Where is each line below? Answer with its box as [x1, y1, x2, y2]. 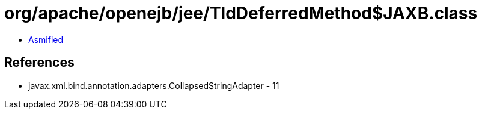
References [4, 55, 75, 70]
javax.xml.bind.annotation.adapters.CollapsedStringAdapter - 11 [28, 80, 279, 91]
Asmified [28, 34, 64, 45]
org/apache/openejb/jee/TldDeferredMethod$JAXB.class [4, 3, 478, 23]
